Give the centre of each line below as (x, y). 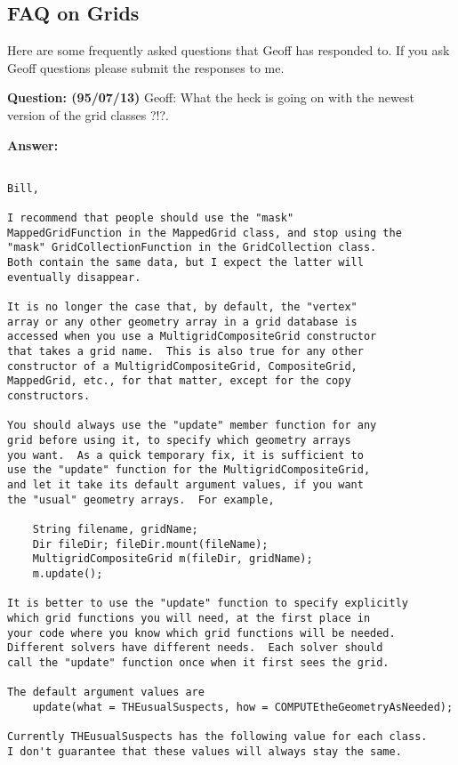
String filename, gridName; (115, 529)
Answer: (33, 145)
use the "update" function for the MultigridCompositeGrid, (189, 470)
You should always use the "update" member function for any (192, 426)
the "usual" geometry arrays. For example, (141, 499)
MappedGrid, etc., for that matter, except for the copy (179, 381)
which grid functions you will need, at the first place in (189, 618)
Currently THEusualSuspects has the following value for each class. (217, 737)
